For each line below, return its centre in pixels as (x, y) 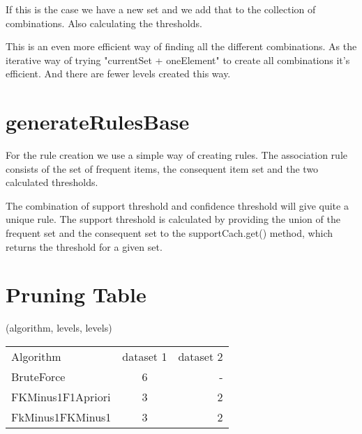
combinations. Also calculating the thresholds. (104, 23)
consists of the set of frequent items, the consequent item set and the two (162, 168)
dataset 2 (201, 356)
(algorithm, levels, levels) (59, 328)
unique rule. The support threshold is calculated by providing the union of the (173, 219)
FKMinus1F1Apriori (61, 396)
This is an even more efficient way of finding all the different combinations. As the (181, 46)
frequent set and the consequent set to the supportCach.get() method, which (169, 233)
